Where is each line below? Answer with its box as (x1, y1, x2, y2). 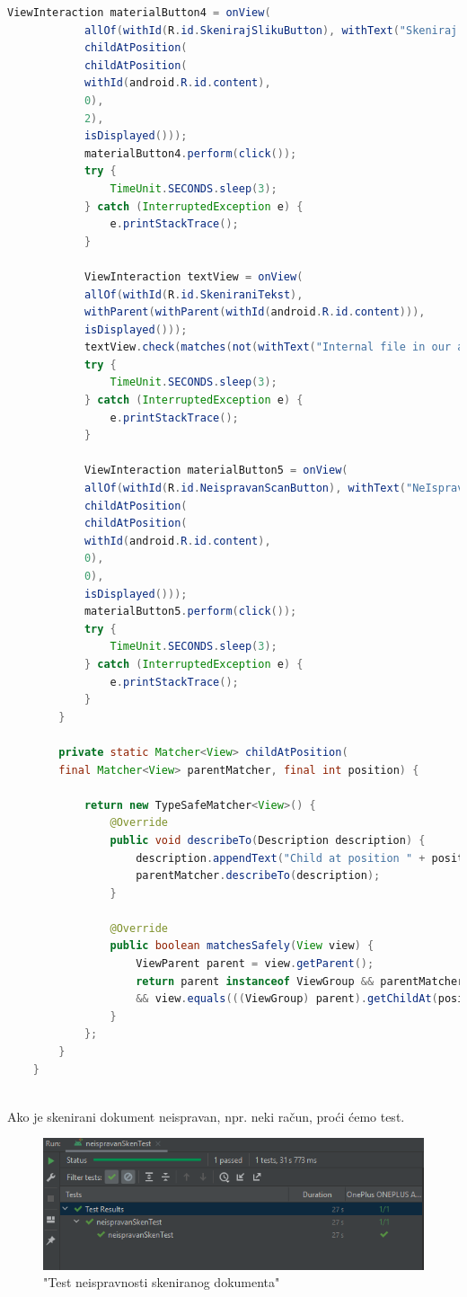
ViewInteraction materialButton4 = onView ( (7, 6, 271, 19)
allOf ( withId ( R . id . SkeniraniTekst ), (84, 288, 304, 301)
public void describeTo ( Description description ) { (110, 833, 426, 847)
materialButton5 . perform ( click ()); (84, 605, 297, 618)
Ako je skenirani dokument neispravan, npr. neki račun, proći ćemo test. (7, 1106, 405, 1125)
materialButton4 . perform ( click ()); (84, 147, 297, 160)
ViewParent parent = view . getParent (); (136, 957, 374, 971)
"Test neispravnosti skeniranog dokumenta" (43, 1273, 280, 1292)
